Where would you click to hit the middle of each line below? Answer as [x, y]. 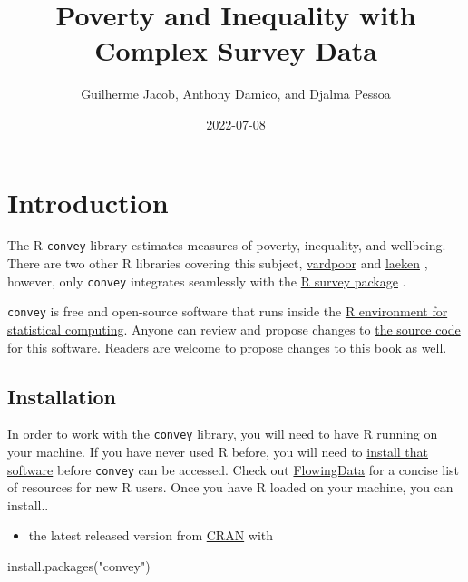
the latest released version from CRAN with [151, 535]
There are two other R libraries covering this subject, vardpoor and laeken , [218, 263]
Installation [62, 396]
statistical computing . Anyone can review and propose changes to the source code [234, 329]
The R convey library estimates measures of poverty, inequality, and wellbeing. [227, 245]
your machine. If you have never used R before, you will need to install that [218, 452]
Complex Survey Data [236, 50]
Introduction [88, 202]
